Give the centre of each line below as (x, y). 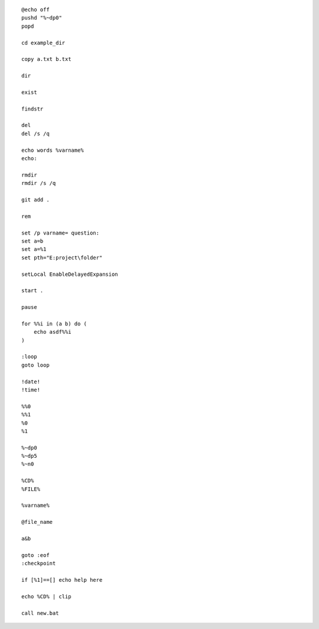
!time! (31, 390)
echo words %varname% (53, 150)
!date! (31, 382)
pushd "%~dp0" (42, 18)
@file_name (37, 522)
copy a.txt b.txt (46, 59)
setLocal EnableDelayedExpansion (70, 274)
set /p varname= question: (61, 233)
